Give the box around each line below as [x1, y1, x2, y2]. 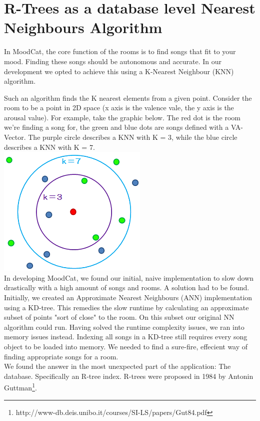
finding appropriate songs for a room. [4, 351, 118, 361]
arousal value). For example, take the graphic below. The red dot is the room [4, 112, 241, 122]
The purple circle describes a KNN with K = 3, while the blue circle [28, 132, 237, 142]
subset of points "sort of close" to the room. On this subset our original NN [4, 312, 234, 322]
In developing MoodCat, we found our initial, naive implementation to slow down [4, 272, 254, 283]
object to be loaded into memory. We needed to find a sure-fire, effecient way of [4, 341, 248, 351]
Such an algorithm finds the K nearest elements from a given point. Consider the [4, 92, 252, 103]
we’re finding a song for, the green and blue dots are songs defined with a [4, 122, 229, 132]
